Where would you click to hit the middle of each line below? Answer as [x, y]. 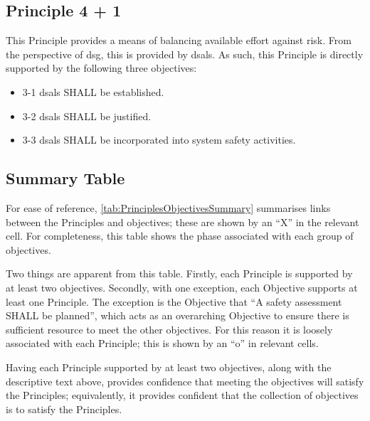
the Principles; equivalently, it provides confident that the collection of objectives [182, 395]
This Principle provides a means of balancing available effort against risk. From [179, 40]
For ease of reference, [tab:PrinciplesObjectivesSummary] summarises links [168, 207]
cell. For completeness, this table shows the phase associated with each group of [180, 236]
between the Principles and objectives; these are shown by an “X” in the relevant [183, 222]
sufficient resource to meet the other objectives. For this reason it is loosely [169, 329]
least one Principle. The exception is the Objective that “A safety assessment [174, 301]
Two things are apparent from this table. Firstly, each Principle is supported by [179, 273]
